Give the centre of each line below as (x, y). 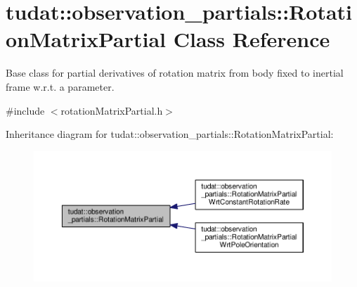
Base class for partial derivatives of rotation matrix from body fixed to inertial (175, 73)
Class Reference (252, 39)
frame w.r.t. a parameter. (60, 86)
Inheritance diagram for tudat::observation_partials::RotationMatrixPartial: (170, 134)
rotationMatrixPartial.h (112, 110)
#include (25, 110)
